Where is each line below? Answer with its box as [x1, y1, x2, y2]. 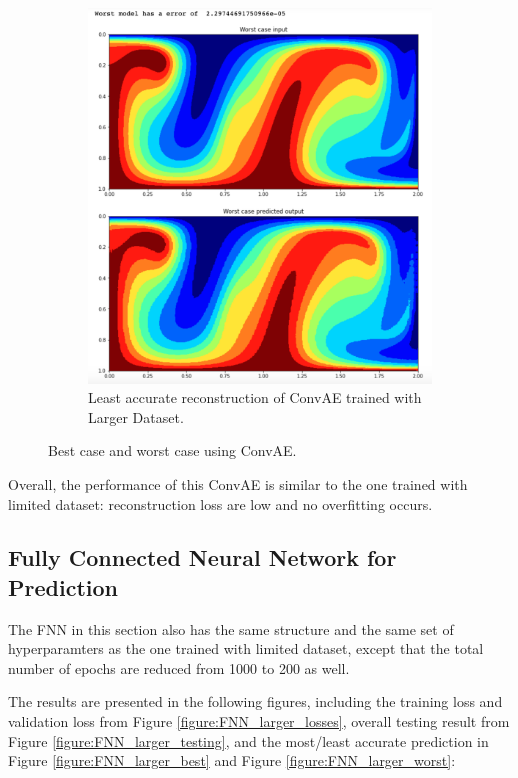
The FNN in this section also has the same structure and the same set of [8, 618, 454, 639]
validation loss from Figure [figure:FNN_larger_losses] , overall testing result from [8, 711, 510, 732]
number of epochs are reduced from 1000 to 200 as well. [8, 657, 350, 678]
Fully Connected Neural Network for [8, 542, 397, 573]
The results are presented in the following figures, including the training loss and [8, 691, 503, 712]
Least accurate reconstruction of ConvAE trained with [88, 387, 422, 408]
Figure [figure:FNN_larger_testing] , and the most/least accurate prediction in [8, 730, 489, 751]
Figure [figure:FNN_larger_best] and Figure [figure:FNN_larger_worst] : [8, 750, 456, 771]
